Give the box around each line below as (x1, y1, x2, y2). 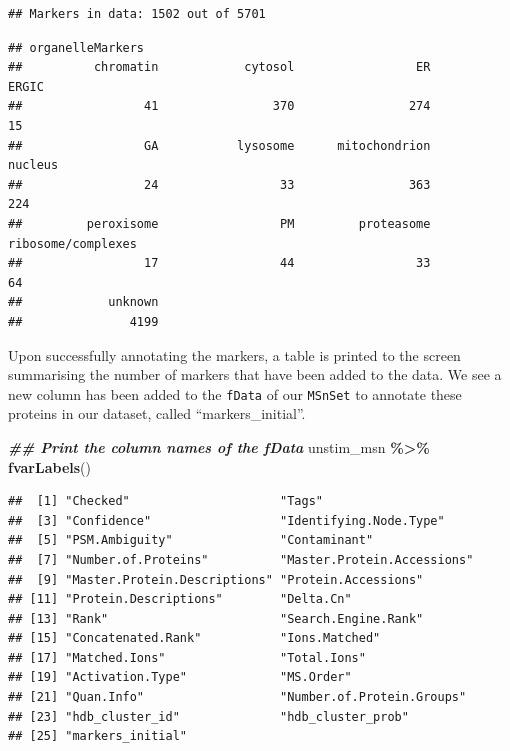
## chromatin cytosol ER (8, 60, 431, 75)
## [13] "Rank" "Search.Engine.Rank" (8, 611, 424, 626)
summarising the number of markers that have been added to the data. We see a (8, 364, 502, 385)
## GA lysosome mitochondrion (8, 138, 431, 153)
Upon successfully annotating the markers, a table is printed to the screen (8, 344, 461, 365)
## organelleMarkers (8, 40, 145, 55)
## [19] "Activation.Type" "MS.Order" (8, 670, 352, 685)
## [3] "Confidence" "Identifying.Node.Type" (8, 513, 445, 528)
